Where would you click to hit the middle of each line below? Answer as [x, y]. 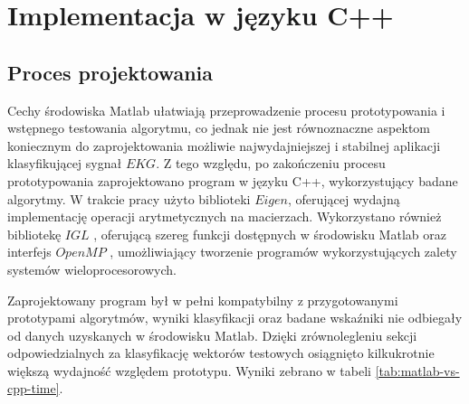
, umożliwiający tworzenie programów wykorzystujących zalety [283, 252]
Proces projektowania [110, 72]
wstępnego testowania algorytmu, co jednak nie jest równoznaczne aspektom [219, 128]
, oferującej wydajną [344, 198]
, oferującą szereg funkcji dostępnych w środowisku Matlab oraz [270, 234]
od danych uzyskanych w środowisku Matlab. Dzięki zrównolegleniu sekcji [212, 335]
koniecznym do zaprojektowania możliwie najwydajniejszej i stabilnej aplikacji [224, 145]
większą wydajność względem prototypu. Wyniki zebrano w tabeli [189, 370]
